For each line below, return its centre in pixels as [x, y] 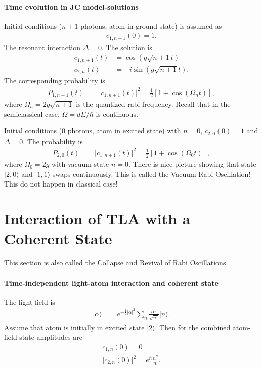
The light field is [30, 302]
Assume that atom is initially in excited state [74, 327]
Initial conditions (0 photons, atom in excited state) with [93, 131]
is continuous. [117, 113]
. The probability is [53, 141]
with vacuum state [80, 164]
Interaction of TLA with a [97, 219]
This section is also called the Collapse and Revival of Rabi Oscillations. [116, 263]
